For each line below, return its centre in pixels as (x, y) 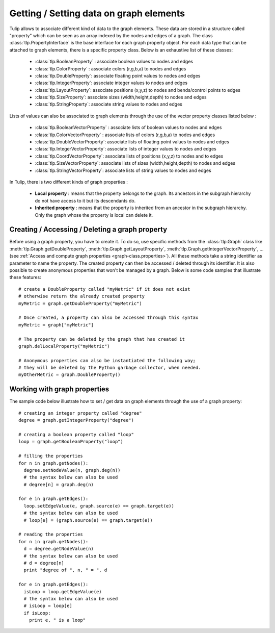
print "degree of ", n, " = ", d (65, 570)
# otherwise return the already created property (82, 296)
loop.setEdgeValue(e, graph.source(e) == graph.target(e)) (99, 506)
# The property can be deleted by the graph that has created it (102, 339)
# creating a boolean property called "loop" (76, 434)
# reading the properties (51, 535)
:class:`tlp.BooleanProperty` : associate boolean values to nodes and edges (114, 62)
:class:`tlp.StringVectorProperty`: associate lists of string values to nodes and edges (123, 170)
